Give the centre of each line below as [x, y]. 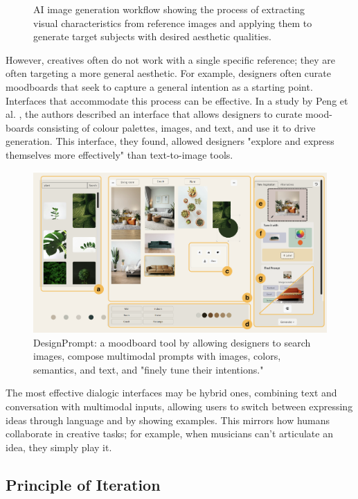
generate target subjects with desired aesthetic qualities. [152, 36]
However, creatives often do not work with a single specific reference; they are [171, 59]
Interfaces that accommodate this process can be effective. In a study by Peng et [177, 100]
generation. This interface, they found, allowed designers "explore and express [170, 141]
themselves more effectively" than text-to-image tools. [119, 154]
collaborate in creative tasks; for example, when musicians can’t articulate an [169, 434]
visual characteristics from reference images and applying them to [173, 23]
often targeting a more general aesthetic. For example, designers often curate [169, 73]
